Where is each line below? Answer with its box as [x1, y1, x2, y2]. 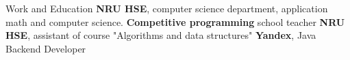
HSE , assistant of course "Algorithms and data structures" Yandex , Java [5, 28, 316, 42]
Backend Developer [5, 41, 86, 55]
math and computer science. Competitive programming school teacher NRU [5, 14, 345, 29]
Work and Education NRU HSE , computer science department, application [5, 1, 328, 15]
